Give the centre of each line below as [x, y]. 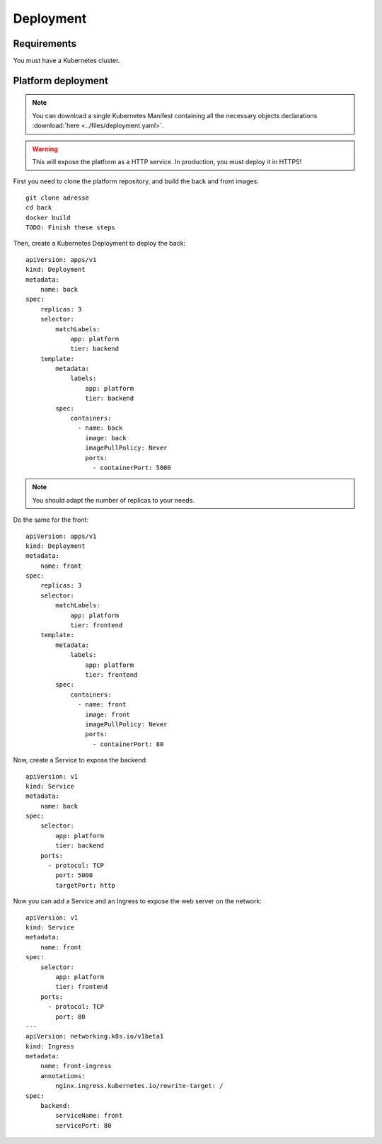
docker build [48, 217]
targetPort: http [86, 885]
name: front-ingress [76, 1066]
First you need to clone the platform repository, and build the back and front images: [136, 181]
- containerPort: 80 [128, 744]
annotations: [63, 1076]
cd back [39, 208]
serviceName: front [89, 1116]
